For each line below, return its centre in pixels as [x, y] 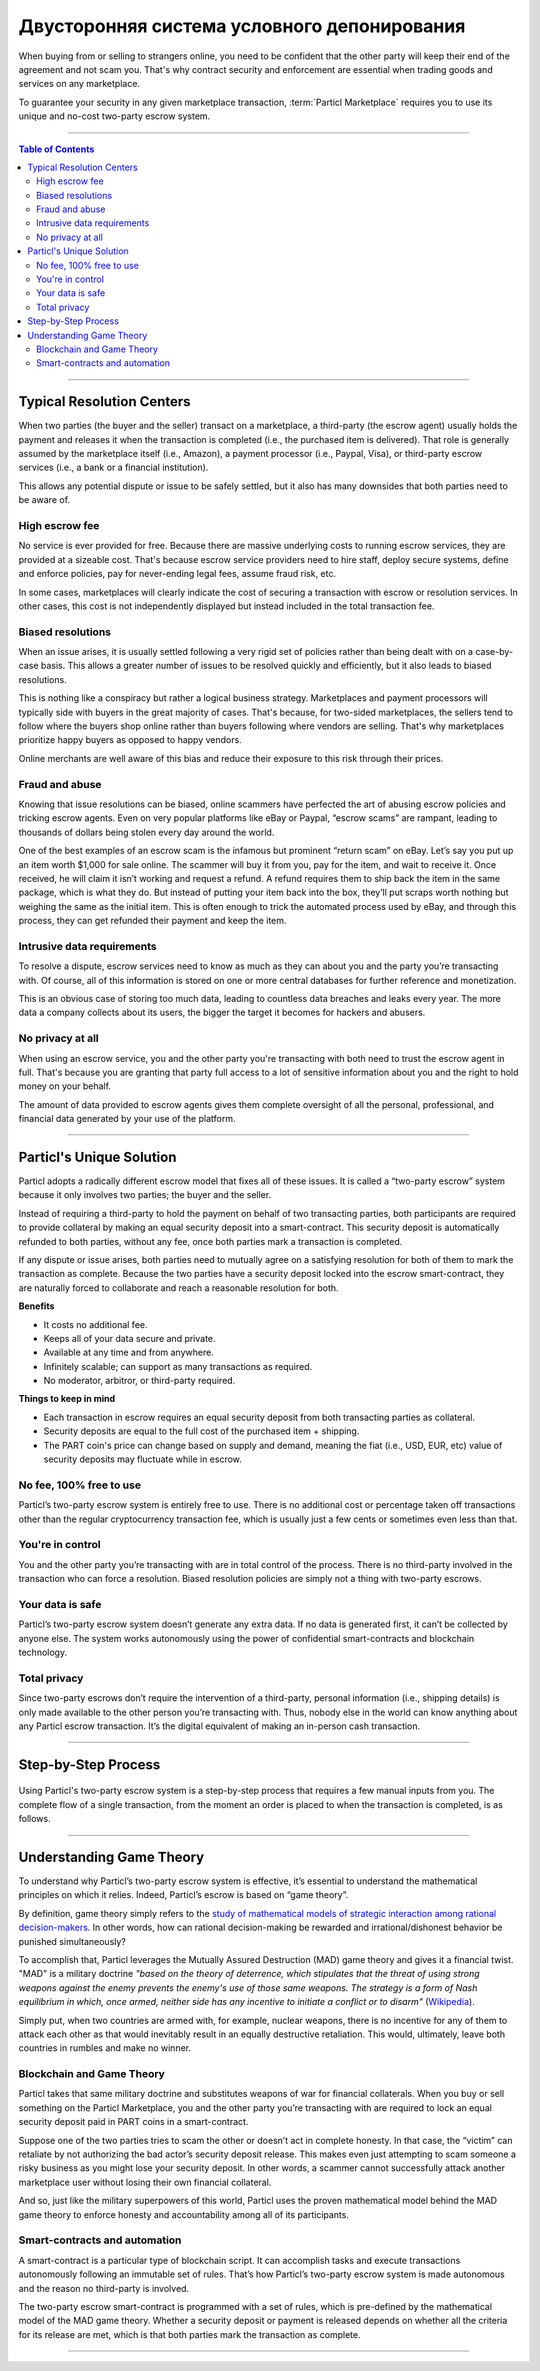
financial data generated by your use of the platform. [127, 1119]
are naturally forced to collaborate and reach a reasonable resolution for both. [178, 1287]
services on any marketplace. [79, 84]
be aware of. [44, 500]
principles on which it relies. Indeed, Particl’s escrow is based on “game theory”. [183, 1895]
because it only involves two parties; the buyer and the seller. [145, 1195]
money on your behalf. [65, 1086]
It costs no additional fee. [95, 1324]
